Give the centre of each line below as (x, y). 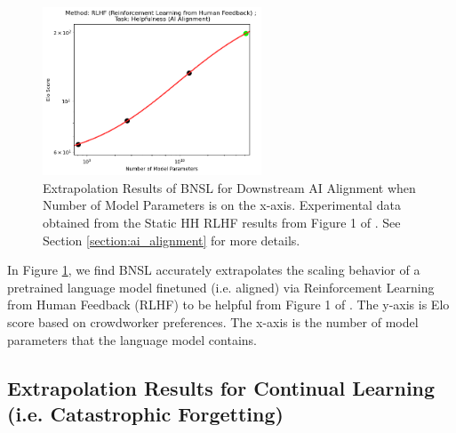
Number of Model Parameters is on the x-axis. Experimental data (222, 205)
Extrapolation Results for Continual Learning (221, 387)
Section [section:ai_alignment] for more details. (172, 240)
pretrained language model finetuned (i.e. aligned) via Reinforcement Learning (221, 287)
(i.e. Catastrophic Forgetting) (145, 414)
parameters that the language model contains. (132, 339)
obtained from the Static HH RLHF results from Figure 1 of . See (222, 223)
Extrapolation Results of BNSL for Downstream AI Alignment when (229, 187)
